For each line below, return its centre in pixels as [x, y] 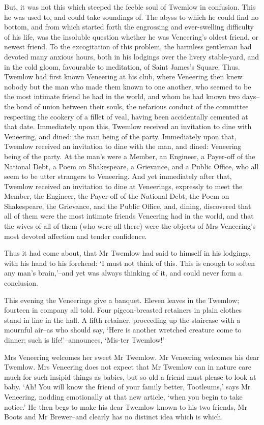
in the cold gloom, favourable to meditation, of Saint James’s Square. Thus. [122, 66]
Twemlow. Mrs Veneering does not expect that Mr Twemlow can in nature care [128, 367]
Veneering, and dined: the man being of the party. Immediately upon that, [120, 136]
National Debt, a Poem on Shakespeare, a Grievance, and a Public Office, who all [131, 166]
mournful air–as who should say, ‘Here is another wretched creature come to [123, 330]
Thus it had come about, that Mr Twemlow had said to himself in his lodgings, [127, 253]
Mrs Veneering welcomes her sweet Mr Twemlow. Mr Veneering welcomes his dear [132, 357]
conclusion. [21, 283]
